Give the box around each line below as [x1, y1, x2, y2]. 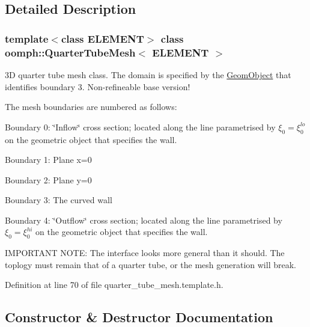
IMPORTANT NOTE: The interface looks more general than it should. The [5, 246, 285, 259]
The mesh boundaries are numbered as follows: [5, 100, 177, 113]
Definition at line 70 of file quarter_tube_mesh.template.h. [5, 278, 223, 291]
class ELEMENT [61, 31, 144, 46]
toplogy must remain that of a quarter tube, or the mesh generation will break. [5, 258, 296, 270]
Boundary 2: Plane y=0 [5, 173, 92, 186]
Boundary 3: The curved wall [5, 194, 112, 206]
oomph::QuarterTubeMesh [5, 44, 136, 60]
